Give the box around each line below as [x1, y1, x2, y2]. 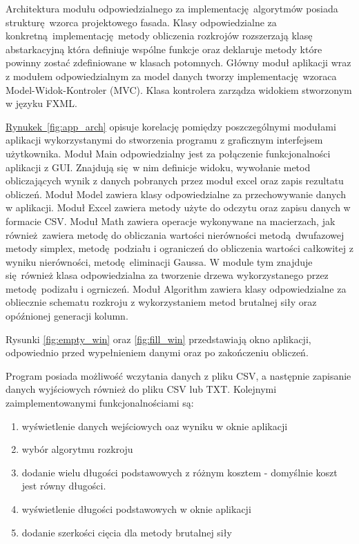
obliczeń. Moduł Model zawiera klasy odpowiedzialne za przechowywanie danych [6, 186, 346, 201]
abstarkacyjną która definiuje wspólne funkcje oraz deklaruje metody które [6, 41, 322, 56]
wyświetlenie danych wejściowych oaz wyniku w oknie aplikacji [21, 418, 288, 433]
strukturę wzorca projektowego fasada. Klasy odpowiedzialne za [6, 14, 277, 29]
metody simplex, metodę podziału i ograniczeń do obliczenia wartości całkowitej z [6, 241, 353, 255]
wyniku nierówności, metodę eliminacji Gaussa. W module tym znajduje [6, 254, 313, 269]
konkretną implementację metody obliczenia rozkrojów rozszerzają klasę [6, 28, 313, 43]
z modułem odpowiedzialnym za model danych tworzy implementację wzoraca [6, 68, 337, 83]
